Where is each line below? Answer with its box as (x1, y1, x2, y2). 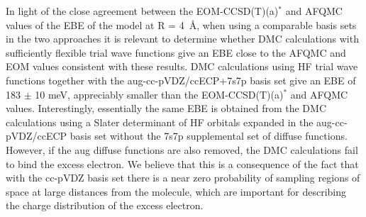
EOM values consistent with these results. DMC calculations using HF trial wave (6, 59, 358, 74)
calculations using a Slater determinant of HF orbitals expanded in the (6, 114, 314, 129)
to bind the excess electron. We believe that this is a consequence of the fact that (6, 156, 359, 171)
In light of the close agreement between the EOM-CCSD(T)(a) (6, 4, 279, 18)
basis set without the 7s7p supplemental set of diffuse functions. (70, 128, 348, 143)
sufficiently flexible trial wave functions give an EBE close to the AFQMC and (6, 45, 346, 60)
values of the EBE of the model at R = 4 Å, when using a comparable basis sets (6, 17, 357, 32)
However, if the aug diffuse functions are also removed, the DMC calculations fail (6, 142, 358, 157)
